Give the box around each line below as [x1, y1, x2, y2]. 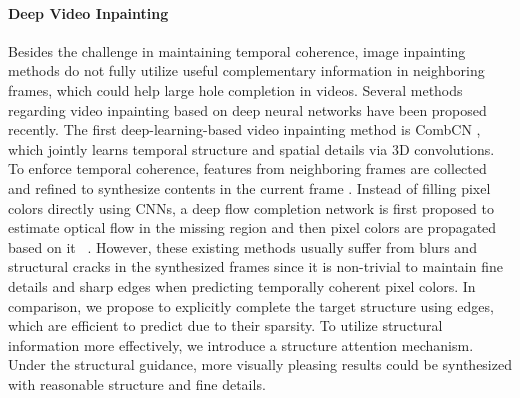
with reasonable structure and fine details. [8, 373, 266, 394]
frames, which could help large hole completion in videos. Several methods [8, 79, 463, 100]
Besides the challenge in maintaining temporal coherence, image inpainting [8, 40, 466, 61]
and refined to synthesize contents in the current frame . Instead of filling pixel [8, 177, 491, 198]
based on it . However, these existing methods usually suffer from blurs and [8, 236, 477, 257]
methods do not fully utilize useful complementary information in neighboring [8, 60, 485, 81]
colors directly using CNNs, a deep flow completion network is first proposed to [8, 197, 494, 218]
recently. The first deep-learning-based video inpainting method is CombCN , [8, 119, 481, 140]
